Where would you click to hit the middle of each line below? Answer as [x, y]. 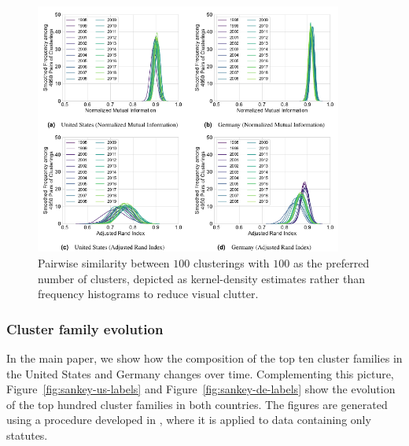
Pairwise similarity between [104, 263]
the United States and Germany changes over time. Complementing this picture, [200, 373]
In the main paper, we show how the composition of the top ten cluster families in [204, 358]
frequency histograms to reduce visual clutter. [148, 294]
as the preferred [331, 263]
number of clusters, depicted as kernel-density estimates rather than [201, 278]
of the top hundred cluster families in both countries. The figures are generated [197, 404]
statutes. [27, 435]
